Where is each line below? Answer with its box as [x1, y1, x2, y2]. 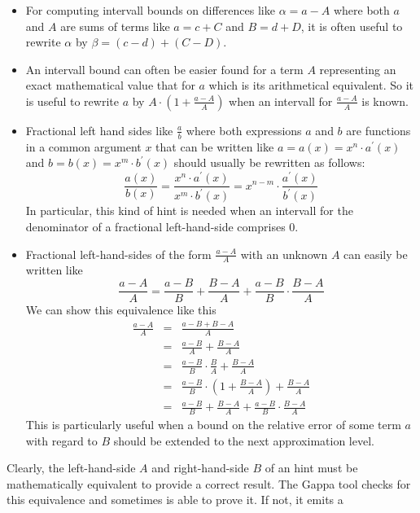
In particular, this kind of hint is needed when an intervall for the [25, 202, 353, 219]
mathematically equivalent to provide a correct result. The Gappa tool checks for [7, 475, 411, 492]
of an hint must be [265, 459, 358, 476]
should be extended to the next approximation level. [113, 432, 374, 449]
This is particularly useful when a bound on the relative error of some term [25, 416, 401, 433]
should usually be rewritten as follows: [173, 154, 365, 171]
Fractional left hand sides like [25, 121, 173, 138]
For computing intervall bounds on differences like [25, 2, 275, 18]
